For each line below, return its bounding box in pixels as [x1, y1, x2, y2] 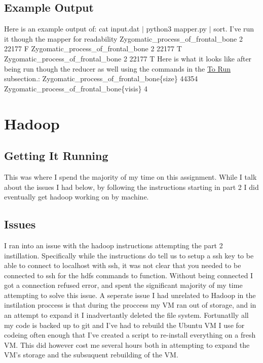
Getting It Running [4, 148, 108, 163]
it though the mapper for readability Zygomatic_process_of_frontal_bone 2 [4, 33, 243, 44]
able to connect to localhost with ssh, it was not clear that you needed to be [4, 260, 241, 271]
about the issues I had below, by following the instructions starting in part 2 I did [4, 181, 259, 192]
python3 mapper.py [146, 23, 207, 34]
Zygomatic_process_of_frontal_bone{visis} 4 [4, 83, 148, 93]
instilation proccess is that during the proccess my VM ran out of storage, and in [4, 300, 256, 310]
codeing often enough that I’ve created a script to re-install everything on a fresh [4, 329, 256, 340]
